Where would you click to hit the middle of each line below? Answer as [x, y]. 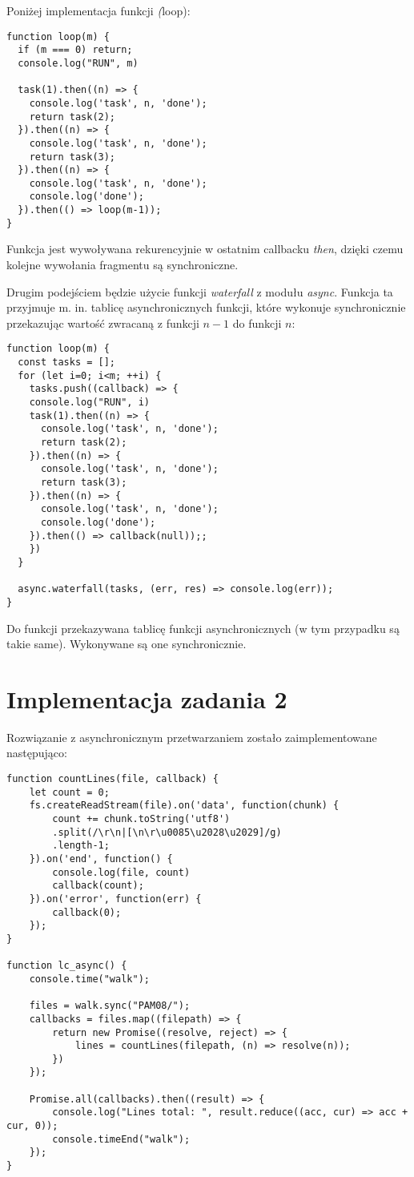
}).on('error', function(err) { [115, 899]
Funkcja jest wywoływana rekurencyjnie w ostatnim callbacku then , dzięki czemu [205, 249]
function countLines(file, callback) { [113, 779]
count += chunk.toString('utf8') [141, 819]
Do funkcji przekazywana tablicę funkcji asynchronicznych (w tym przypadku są [203, 628]
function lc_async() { [67, 966]
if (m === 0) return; [75, 50]
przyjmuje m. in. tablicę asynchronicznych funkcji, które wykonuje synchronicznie [206, 307]
